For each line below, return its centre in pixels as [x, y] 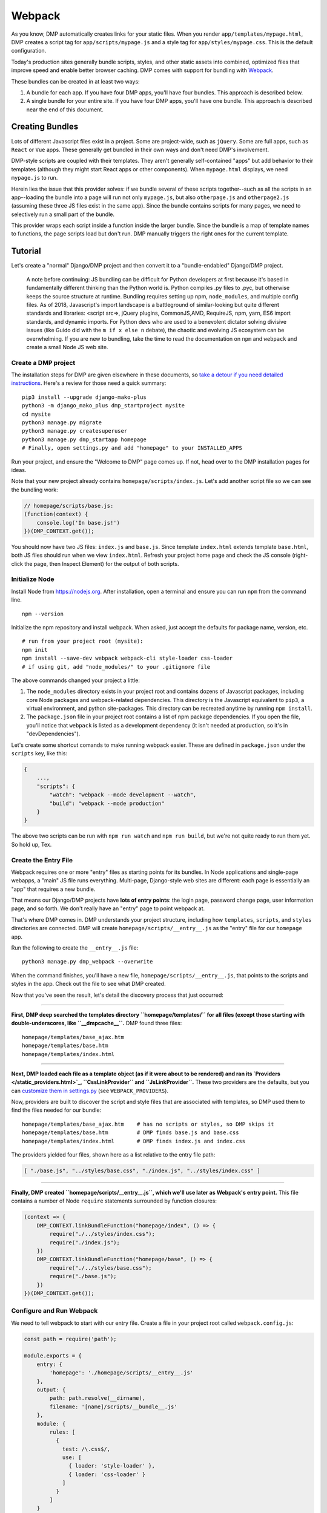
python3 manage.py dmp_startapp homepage [84, 439]
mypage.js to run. [35, 178]
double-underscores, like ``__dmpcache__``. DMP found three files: [97, 1023]
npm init [35, 650]
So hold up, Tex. [31, 844]
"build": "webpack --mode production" [107, 803]
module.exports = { [53, 1356]
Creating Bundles [45, 127]
